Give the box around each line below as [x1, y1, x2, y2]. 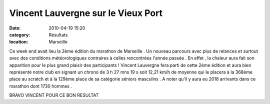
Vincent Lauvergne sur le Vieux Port [9, 7, 162, 18]
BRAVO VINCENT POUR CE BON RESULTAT [9, 92, 99, 98]
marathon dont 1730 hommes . [9, 83, 72, 89]
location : [9, 39, 28, 45]
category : [9, 31, 30, 37]
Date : [9, 25, 21, 31]
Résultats [48, 31, 68, 37]
